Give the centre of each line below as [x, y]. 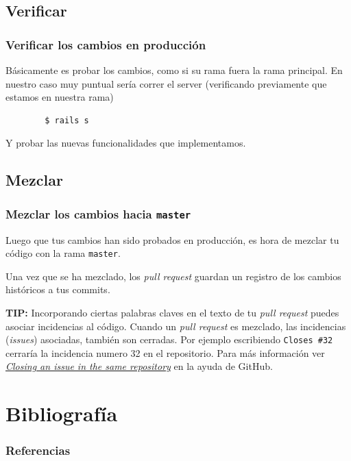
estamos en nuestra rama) [60, 97]
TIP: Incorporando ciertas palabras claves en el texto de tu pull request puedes [172, 312]
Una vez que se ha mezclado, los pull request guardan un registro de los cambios [173, 276]
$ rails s [67, 120]
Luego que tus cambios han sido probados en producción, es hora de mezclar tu [172, 239]
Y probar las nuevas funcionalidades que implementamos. [126, 143]
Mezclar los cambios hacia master [98, 213]
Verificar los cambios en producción [106, 44]
